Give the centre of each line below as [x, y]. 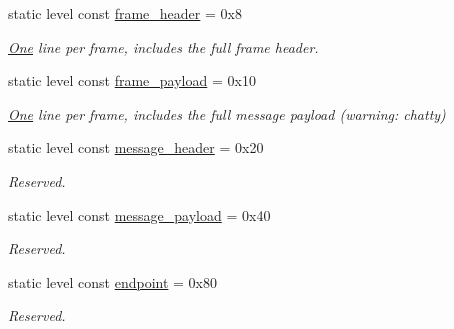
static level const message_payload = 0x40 [139, 214]
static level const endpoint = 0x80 [112, 281]
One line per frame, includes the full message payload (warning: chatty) [227, 113]
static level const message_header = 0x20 [136, 147]
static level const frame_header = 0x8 [125, 13]
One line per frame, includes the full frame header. [163, 46]
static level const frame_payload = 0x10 [132, 80]
